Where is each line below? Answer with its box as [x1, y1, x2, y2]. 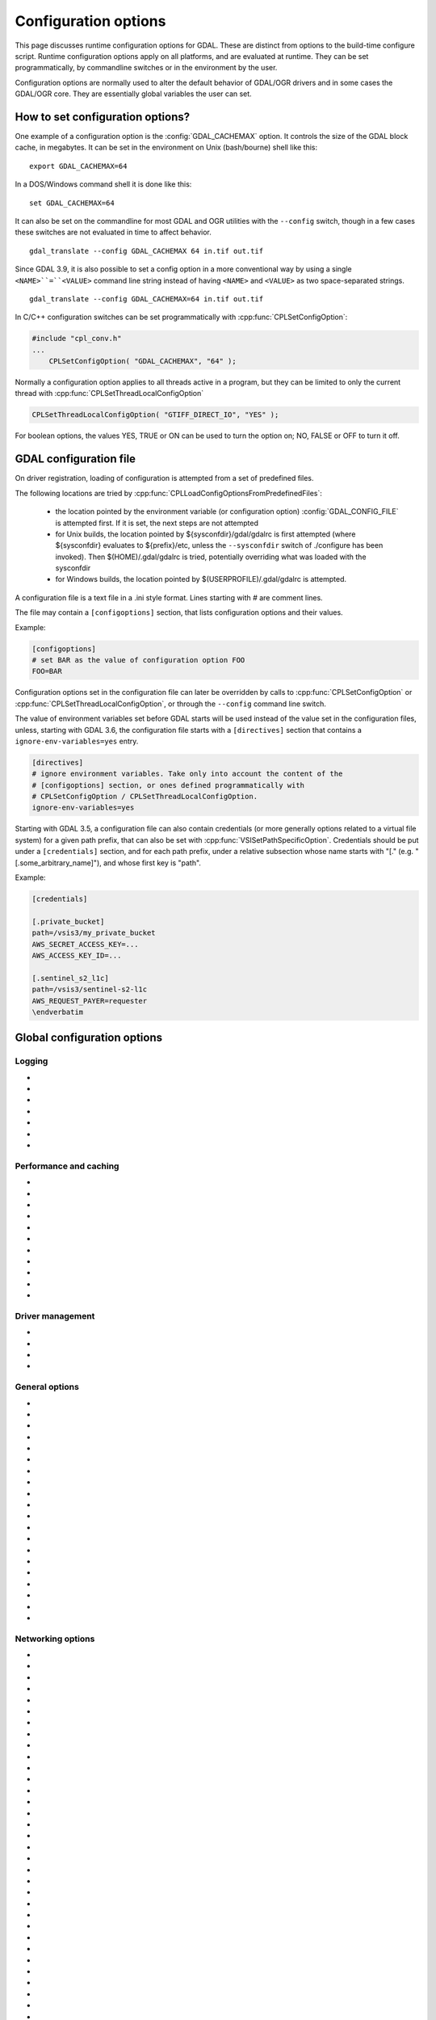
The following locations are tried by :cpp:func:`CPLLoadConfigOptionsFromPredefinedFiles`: [15, 488, 323, 498]
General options [15, 1382, 80, 1393]
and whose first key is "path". [103, 857, 202, 868]
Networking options [15, 1633, 95, 1644]
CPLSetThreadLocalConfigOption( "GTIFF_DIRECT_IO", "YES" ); [31, 410, 279, 419]
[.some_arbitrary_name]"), [15, 857, 103, 868]
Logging [15, 1055, 48, 1067]
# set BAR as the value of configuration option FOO [31, 655, 245, 664]
